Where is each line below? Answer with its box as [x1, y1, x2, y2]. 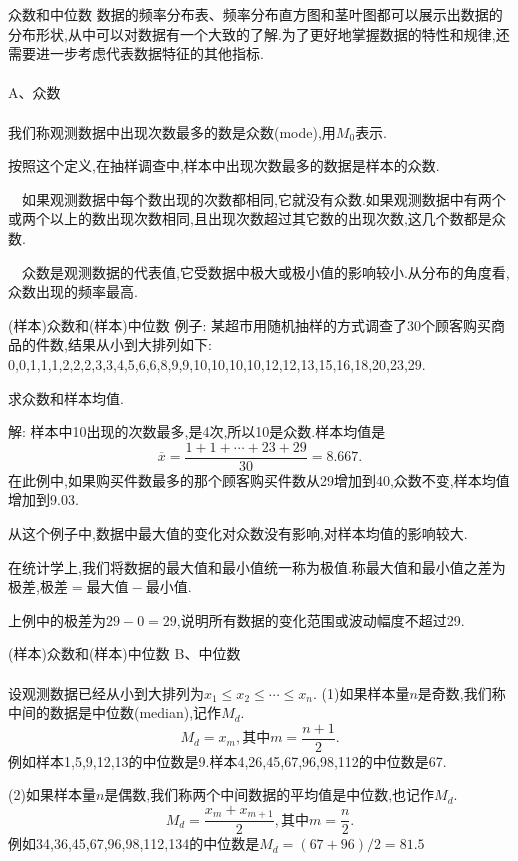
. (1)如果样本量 [312, 682, 410, 703]
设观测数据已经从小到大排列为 [8, 682, 204, 703]
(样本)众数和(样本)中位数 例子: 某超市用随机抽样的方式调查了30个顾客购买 [8, 314, 492, 335]
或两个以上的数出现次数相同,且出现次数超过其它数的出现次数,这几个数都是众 [8, 208, 506, 229]
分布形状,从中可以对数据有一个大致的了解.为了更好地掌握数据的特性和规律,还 [8, 23, 510, 44]
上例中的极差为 [8, 609, 106, 630]
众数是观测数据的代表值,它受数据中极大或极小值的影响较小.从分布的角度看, [22, 261, 510, 282]
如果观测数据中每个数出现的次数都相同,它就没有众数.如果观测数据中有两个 [22, 188, 506, 209]
